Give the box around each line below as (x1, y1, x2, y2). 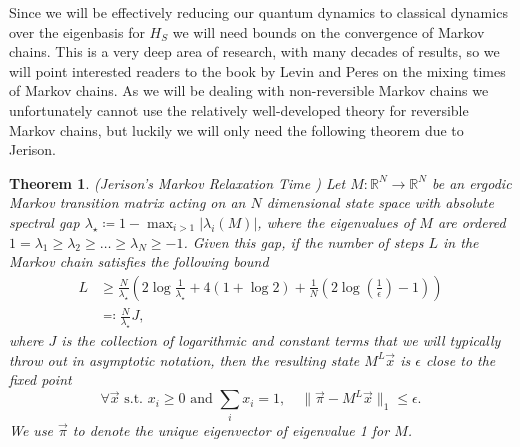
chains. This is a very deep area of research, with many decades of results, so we (9, 41, 500, 62)
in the (443, 231, 479, 252)
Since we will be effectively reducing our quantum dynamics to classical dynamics (9, 2, 508, 22)
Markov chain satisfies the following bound (9, 251, 269, 272)
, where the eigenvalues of (257, 211, 415, 232)
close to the (425, 349, 496, 370)
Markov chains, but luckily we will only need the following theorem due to (9, 119, 464, 140)
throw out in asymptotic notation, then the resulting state (9, 349, 360, 370)
